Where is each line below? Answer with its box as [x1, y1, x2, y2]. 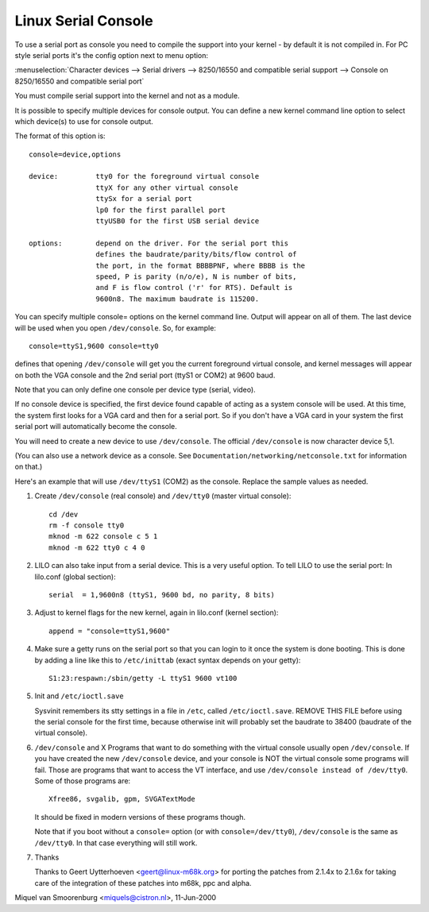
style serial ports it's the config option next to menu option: [14, 50, 209, 60]
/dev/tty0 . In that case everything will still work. [34, 838, 198, 848]
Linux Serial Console [14, 12, 154, 29]
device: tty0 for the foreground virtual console [29, 172, 260, 181]
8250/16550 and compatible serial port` [14, 76, 145, 86]
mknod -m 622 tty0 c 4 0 [48, 543, 145, 552]
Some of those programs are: [34, 776, 131, 786]
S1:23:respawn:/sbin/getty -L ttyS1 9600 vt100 [48, 674, 238, 682]
